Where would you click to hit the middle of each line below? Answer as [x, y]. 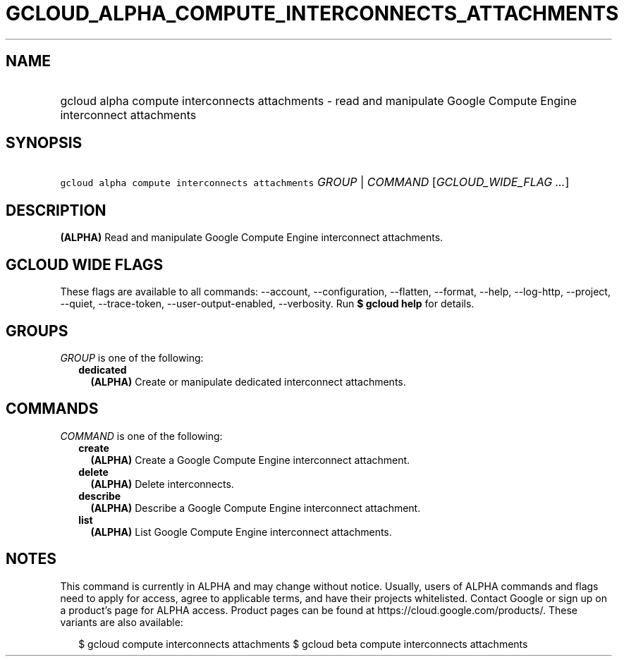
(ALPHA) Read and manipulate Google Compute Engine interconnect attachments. [252, 238]
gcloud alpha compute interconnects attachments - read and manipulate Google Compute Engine [318, 100]
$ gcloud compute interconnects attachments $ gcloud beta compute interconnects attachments [303, 644]
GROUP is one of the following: [132, 357]
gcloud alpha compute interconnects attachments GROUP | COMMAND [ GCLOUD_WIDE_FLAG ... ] [315, 182]
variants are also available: [122, 622]
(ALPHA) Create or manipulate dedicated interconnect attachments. [248, 381]
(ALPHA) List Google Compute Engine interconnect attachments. [241, 532]
